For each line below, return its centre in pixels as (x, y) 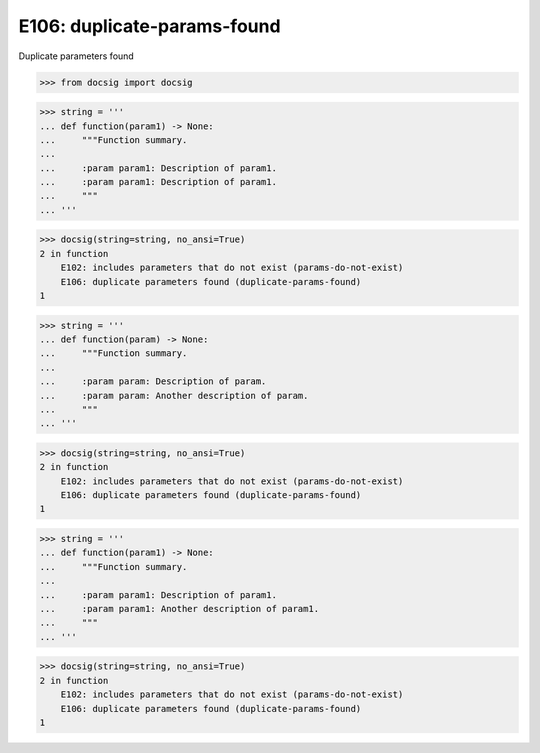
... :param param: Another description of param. (174, 395)
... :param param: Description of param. (153, 381)
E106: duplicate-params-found (149, 26)
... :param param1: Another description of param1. (179, 608)
